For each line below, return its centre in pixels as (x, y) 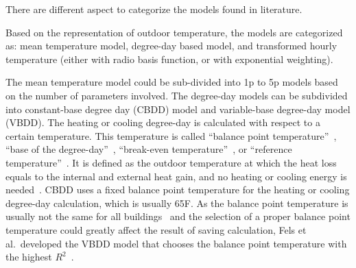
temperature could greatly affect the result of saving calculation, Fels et (156, 229)
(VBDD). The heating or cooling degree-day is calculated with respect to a (163, 122)
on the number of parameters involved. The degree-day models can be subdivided (177, 95)
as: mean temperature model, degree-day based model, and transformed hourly (171, 46)
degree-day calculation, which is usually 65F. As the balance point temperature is (177, 203)
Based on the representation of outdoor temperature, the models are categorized (174, 32)
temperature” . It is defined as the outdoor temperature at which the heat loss (171, 162)
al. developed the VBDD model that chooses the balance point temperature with (176, 243)
